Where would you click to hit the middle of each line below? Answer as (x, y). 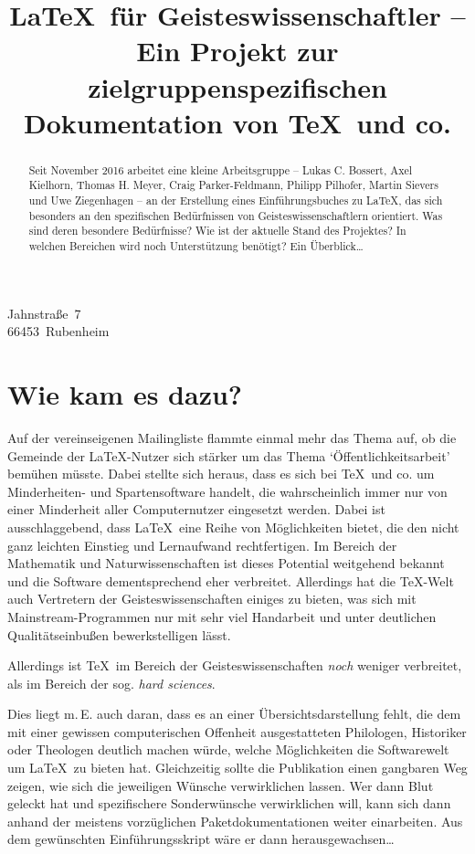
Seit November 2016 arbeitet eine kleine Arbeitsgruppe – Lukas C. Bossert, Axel (221, 169)
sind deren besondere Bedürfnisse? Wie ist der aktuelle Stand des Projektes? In (217, 231)
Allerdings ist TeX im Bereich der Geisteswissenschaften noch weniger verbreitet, (235, 665)
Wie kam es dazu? (125, 394)
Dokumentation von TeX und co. (237, 122)
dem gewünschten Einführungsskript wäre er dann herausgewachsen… (201, 839)
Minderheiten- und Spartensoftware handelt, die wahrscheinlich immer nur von (227, 491)
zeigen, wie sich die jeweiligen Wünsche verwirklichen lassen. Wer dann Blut (221, 785)
